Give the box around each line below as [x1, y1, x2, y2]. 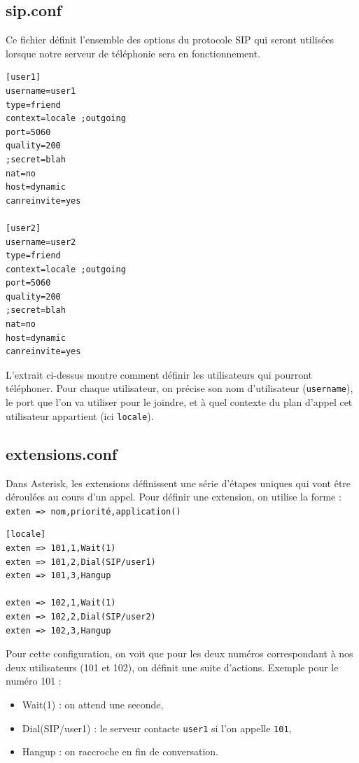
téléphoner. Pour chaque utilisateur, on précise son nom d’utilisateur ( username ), [6, 381, 353, 395]
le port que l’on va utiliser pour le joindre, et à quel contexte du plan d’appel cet [6, 395, 353, 409]
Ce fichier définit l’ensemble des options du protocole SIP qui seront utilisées [6, 32, 334, 47]
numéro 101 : [6, 673, 62, 688]
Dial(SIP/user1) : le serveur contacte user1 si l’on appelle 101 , [22, 720, 292, 735]
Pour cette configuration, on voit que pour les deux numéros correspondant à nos [6, 646, 353, 661]
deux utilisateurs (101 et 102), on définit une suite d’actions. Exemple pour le [6, 659, 339, 674]
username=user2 [6, 237, 76, 247]
